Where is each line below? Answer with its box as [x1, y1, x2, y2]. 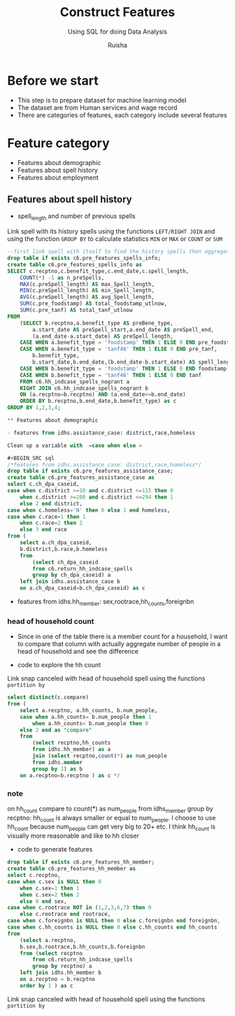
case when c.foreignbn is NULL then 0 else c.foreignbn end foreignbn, [7, 917, 220, 924]
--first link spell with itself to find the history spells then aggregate [7, 248, 233, 255]
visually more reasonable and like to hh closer [7, 831, 140, 840]
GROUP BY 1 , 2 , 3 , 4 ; [7, 404, 61, 411]
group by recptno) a [32, 963, 92, 970]
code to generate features [17, 845, 93, 854]
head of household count [7, 616, 94, 626]
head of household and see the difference [17, 647, 138, 656]
